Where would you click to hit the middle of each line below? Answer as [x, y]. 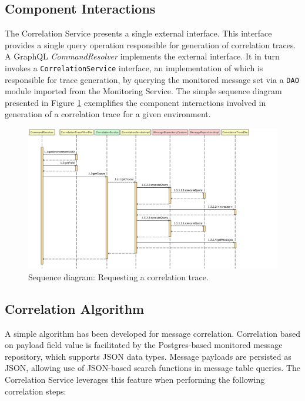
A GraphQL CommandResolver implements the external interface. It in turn [142, 56]
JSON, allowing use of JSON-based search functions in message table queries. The [153, 368]
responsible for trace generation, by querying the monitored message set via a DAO [152, 79]
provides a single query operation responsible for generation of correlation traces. [150, 44]
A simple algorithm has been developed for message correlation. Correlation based [153, 333]
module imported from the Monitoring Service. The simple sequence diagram [143, 91]
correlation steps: [36, 391]
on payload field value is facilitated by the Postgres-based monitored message [144, 345]
